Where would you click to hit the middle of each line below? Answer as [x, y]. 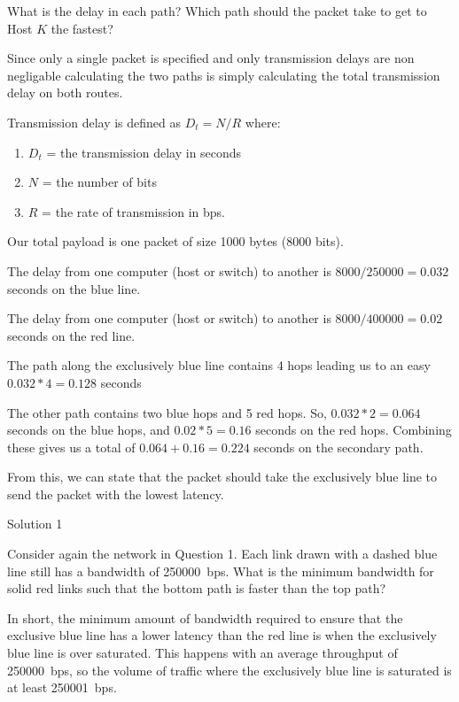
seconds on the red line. [71, 335]
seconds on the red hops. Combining [354, 430]
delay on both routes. [65, 93]
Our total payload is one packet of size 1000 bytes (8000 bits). [175, 241]
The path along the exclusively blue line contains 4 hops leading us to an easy [219, 365]
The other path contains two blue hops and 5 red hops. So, [167, 412]
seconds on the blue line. [74, 288]
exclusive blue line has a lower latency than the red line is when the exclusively [222, 635]
